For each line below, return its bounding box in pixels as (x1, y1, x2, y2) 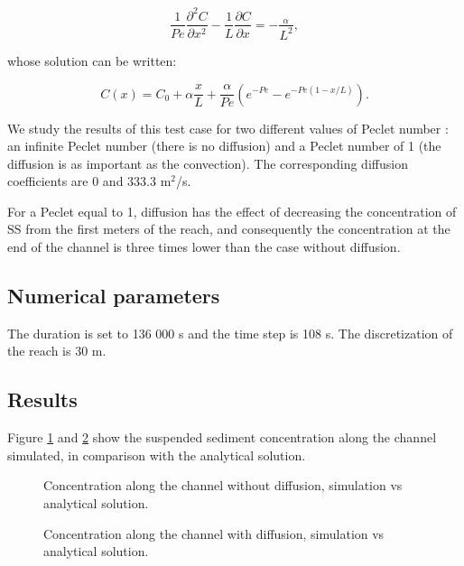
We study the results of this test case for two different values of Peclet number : (7, 118, 449, 137)
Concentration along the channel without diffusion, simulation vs (43, 476, 403, 495)
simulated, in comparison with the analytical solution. (7, 445, 306, 464)
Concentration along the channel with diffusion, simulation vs (43, 524, 385, 543)
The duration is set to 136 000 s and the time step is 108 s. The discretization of (7, 323, 453, 342)
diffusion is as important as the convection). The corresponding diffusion (7, 153, 408, 172)
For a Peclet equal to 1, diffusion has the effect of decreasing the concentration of (7, 201, 457, 220)
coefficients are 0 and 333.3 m (7, 172, 172, 190)
